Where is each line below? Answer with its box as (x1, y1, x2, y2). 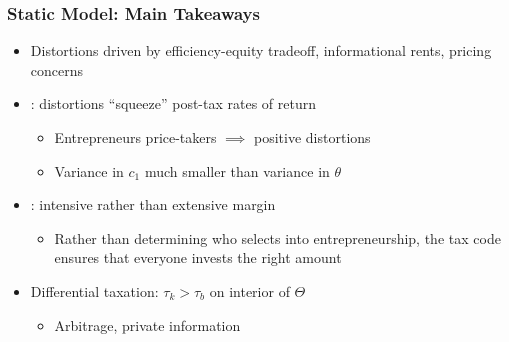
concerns (30, 59, 84, 80)
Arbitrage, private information (54, 314, 241, 335)
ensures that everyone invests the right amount (54, 247, 342, 268)
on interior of (209, 280, 290, 301)
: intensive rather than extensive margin (30, 194, 276, 215)
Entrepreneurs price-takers (54, 127, 217, 147)
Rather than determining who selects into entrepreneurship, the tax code (54, 227, 501, 248)
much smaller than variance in (144, 160, 330, 181)
